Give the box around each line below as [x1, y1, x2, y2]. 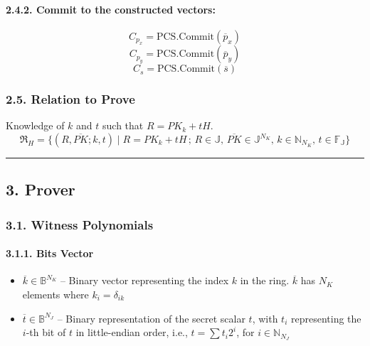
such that [102, 118, 144, 133]
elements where [22, 287, 89, 302]
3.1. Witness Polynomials [6, 215, 154, 233]
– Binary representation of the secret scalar [57, 310, 245, 325]
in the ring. [240, 273, 290, 288]
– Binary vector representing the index [60, 273, 229, 288]
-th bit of [26, 325, 66, 340]
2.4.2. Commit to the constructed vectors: [6, 1, 216, 16]
